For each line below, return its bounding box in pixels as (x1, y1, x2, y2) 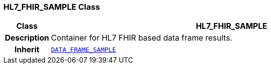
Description (5, 33, 49, 43)
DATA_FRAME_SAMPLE (51, 45, 116, 53)
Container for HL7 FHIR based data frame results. (51, 33, 232, 43)
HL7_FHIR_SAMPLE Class (3, 2, 100, 12)
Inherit (14, 45, 40, 55)
